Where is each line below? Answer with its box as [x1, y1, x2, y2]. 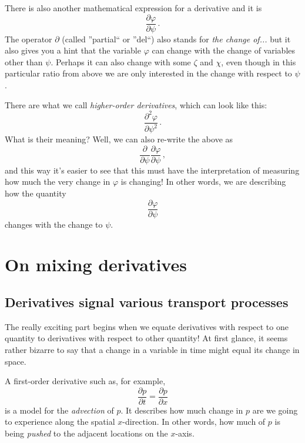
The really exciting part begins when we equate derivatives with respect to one [5, 320, 289, 332]
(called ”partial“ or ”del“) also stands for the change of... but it [62, 32, 291, 45]
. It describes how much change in [120, 404, 243, 416]
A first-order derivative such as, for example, [5, 375, 166, 387]
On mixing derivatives [5, 252, 187, 277]
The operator [5, 32, 52, 45]
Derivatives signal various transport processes [5, 292, 289, 311]
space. [5, 355, 26, 367]
